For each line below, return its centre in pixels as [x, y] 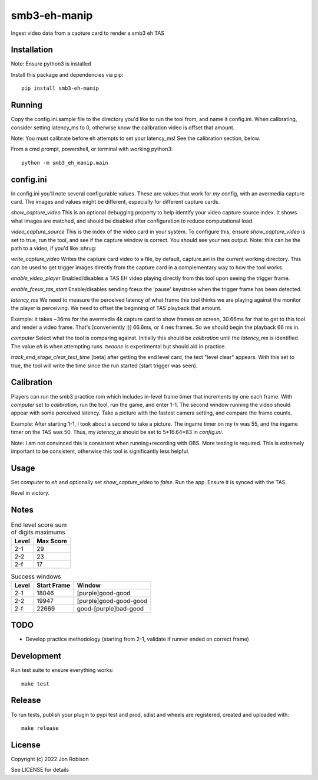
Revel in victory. [30, 493]
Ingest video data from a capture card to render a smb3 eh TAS [88, 33]
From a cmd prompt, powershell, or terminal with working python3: [92, 149]
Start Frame [53, 585]
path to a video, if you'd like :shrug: [54, 248]
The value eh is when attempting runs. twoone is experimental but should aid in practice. [119, 346]
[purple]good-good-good [112, 600]
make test [35, 684]
